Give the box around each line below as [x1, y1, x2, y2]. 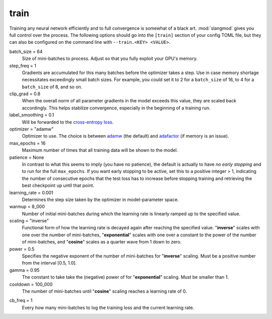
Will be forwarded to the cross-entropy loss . [22, 119, 114, 125]
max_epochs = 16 [9, 140, 46, 146]
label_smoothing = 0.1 [9, 112, 54, 118]
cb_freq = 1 [9, 297, 33, 303]
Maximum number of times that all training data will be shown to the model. [22, 147, 178, 153]
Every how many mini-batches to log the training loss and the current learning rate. [22, 304, 194, 310]
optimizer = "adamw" [9, 126, 54, 132]
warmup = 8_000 [9, 204, 45, 210]
